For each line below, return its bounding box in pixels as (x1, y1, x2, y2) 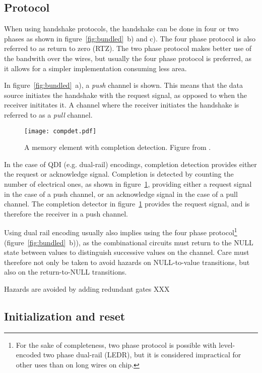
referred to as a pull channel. (4, 109, 93, 120)
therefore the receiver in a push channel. (4, 208, 128, 219)
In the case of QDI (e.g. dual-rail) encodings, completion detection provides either (4, 158, 257, 169)
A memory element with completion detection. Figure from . (24, 142, 211, 152)
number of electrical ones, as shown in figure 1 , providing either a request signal (4, 178, 252, 189)
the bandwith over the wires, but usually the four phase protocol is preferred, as (4, 52, 252, 63)
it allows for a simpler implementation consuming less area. (4, 63, 187, 73)
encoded (16, 349, 41, 360)
